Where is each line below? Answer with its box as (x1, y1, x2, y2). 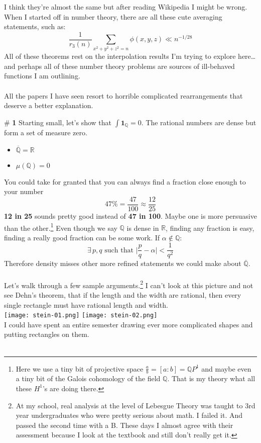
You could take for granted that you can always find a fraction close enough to (4, 176, 246, 187)
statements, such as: (4, 21, 66, 32)
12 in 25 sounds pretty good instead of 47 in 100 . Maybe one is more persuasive (4, 210, 257, 221)
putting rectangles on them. (4, 329, 89, 339)
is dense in (126, 222, 159, 233)
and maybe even (201, 363, 251, 374)
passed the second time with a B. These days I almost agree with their (16, 419, 233, 430)
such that (104, 246, 134, 254)
